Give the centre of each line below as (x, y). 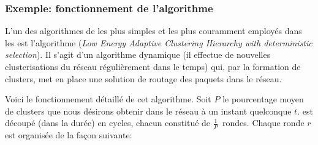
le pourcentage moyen (263, 99)
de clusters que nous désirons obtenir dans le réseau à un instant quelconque (148, 111)
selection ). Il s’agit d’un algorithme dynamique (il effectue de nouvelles (138, 55)
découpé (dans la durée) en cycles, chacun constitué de (108, 123)
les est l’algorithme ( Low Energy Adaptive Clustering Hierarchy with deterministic (159, 42)
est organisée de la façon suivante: (69, 135)
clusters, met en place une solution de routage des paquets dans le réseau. (143, 78)
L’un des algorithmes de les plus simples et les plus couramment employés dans (153, 31)
